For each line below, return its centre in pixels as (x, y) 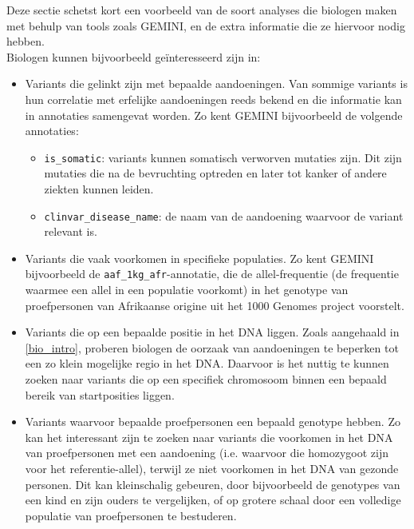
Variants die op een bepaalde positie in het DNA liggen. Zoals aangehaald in (212, 332)
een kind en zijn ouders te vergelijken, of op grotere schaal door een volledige (213, 500)
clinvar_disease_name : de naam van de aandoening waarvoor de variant (224, 215)
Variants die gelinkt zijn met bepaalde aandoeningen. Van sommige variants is (216, 84)
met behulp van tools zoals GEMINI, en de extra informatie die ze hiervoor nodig (206, 25)
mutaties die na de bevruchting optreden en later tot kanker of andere (215, 173)
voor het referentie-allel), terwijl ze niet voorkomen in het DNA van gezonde (212, 469)
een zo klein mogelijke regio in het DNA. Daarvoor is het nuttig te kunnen (207, 363)
